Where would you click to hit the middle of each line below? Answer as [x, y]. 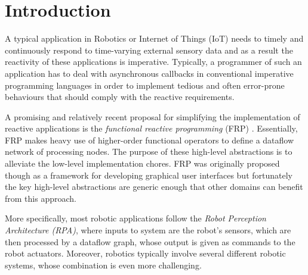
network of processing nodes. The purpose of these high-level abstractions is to [149, 151]
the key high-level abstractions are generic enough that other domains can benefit [154, 187]
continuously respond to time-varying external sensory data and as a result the [149, 50]
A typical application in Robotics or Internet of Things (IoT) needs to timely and [154, 38]
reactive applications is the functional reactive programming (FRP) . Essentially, [151, 128]
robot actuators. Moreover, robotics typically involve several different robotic [145, 253]
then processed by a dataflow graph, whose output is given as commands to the [150, 241]
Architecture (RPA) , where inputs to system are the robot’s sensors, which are [148, 230]
